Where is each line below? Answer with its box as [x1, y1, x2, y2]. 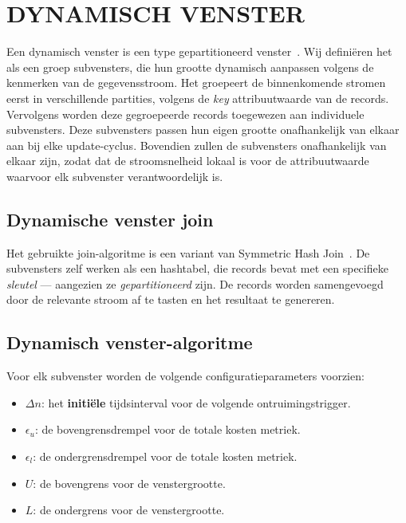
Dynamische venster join [6, 206, 214, 231]
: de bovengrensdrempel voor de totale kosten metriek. [34, 421, 301, 438]
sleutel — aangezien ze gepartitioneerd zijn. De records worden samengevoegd [6, 275, 384, 292]
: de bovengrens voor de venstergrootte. [33, 474, 226, 491]
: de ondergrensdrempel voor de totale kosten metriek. [33, 448, 298, 465]
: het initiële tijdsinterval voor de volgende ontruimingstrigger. [41, 394, 351, 411]
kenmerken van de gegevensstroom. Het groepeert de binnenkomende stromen [6, 74, 386, 91]
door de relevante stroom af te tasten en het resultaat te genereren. [6, 291, 335, 308]
